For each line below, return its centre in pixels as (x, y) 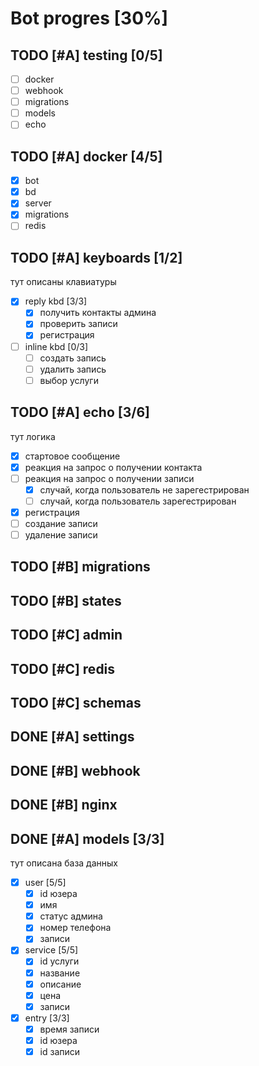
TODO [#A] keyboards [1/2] (96, 257)
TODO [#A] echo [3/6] (80, 412)
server (38, 203)
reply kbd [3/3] (56, 301)
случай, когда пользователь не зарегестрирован (144, 489)
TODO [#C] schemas (76, 703)
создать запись (73, 358)
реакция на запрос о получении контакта (113, 467)
